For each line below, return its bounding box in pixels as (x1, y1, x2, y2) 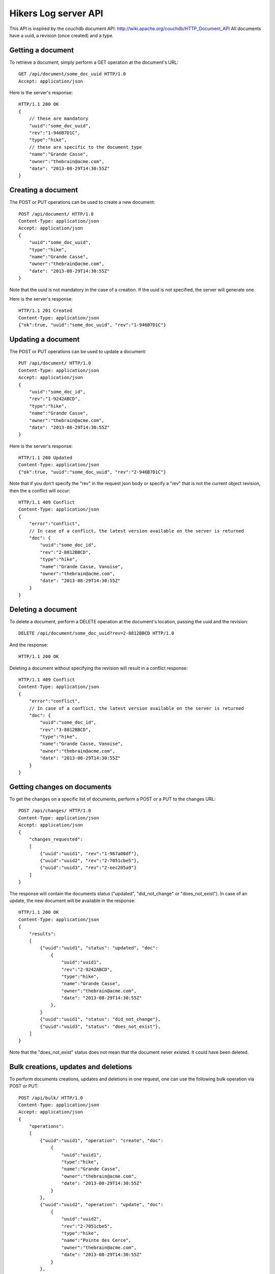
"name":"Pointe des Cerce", (61, 1237, 132, 1243)
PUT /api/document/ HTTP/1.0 (18, 360, 91, 366)
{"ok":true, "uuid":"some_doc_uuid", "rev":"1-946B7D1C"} (18, 322, 167, 328)
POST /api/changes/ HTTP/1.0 (18, 808, 91, 814)
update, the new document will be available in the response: (9, 897, 136, 904)
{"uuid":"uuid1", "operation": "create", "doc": (40, 1137, 164, 1144)
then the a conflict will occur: (9, 487, 71, 494)
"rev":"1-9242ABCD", (29, 396, 80, 402)
